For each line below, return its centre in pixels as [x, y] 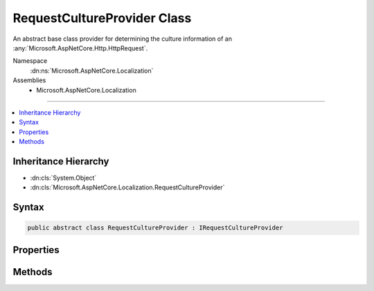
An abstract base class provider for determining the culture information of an [122, 39]
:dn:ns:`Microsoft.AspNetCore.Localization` [92, 71]
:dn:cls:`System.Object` [63, 178]
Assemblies [29, 80]
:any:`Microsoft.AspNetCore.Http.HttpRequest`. [80, 48]
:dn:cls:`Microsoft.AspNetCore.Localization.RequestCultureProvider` [127, 187]
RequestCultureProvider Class [102, 18]
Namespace [30, 61]
